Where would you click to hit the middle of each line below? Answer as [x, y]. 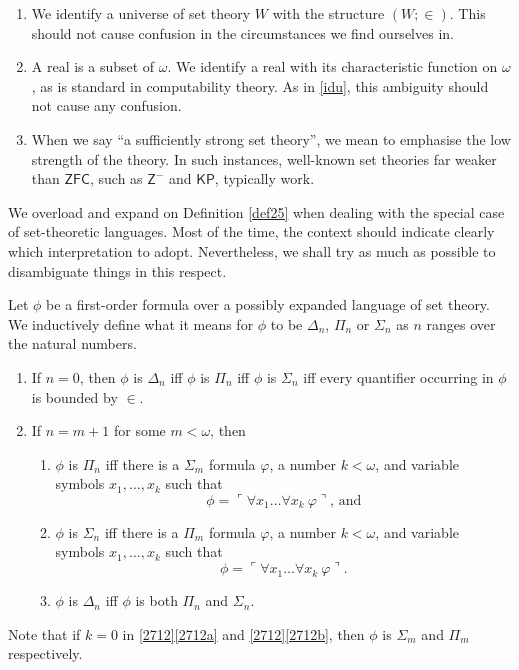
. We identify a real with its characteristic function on [332, 66]
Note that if [44, 633]
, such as [116, 178]
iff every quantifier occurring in [398, 376]
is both [156, 600]
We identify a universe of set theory [141, 13]
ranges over [461, 323]
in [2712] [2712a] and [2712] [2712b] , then [243, 633]
